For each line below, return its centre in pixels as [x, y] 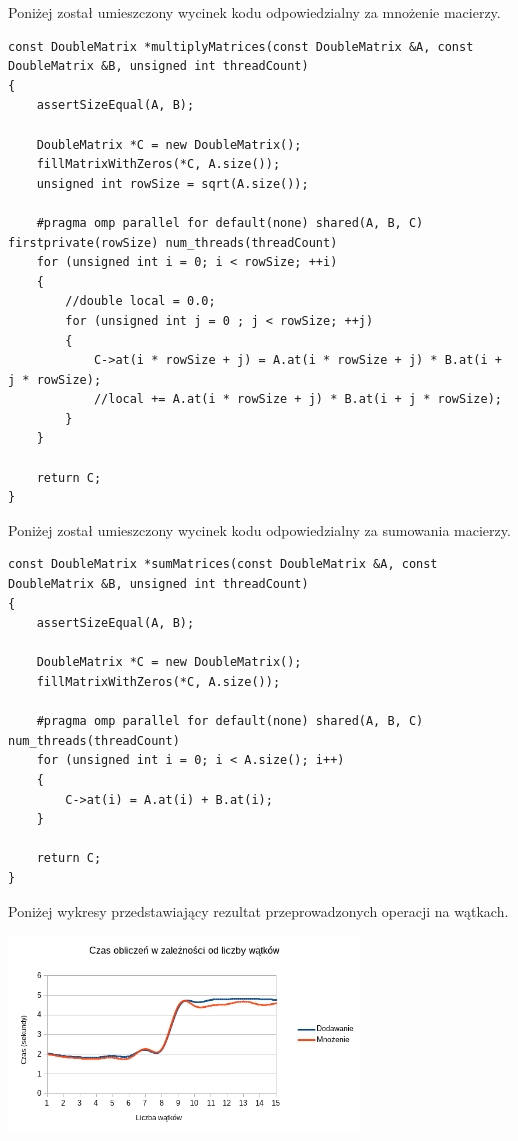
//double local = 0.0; [140, 301]
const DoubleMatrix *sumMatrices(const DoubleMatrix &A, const [223, 564]
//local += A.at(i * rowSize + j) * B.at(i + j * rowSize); [297, 399]
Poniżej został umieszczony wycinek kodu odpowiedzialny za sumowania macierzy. [259, 529]
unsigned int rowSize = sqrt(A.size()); [172, 183]
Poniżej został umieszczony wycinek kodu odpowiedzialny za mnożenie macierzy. [254, 12]
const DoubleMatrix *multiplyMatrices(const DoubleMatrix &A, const [241, 46]
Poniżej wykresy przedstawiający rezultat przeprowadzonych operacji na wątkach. [258, 910]
